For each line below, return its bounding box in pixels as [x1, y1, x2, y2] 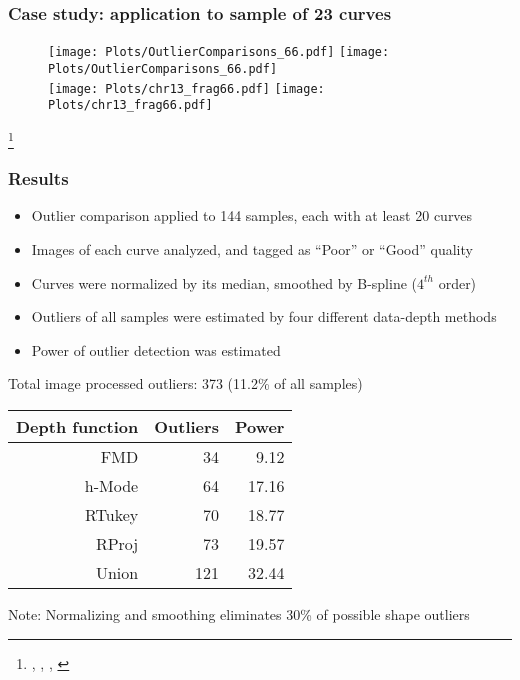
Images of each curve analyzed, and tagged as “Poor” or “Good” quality [31, 238, 473, 259]
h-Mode [84, 473, 139, 497]
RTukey [85, 502, 139, 526]
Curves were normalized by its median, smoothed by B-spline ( [31, 272, 417, 293]
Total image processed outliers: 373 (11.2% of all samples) [8, 373, 363, 394]
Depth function [16, 414, 139, 438]
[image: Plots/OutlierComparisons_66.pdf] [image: [48, 45, 390, 60]
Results [8, 166, 69, 191]
